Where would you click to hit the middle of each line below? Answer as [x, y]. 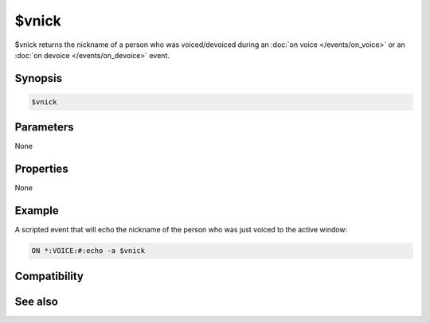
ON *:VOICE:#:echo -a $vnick [88, 251]
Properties [41, 169]
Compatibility [49, 276]
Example [37, 211]
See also [37, 301]
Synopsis [39, 78]
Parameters [44, 127]
